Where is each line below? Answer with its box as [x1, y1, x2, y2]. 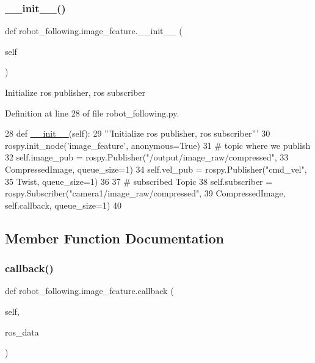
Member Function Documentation [5, 228, 225, 247]
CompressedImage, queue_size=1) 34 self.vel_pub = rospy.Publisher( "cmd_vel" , [5, 162, 307, 175]
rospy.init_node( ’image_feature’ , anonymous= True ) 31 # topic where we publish [5, 138, 311, 151]
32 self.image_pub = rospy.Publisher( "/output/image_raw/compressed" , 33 [5, 151, 289, 164]
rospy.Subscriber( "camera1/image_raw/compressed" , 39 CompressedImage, [5, 187, 286, 199]
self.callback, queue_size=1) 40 [5, 198, 122, 211]
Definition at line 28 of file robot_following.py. [5, 106, 179, 119]
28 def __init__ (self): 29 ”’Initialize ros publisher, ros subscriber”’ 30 [5, 127, 270, 140]
